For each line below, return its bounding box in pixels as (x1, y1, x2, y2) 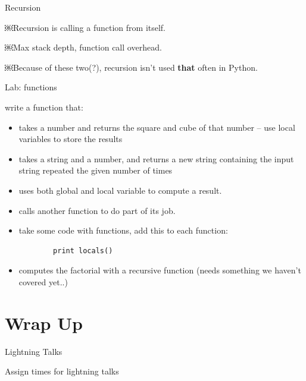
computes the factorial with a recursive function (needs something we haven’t (18, 264, 301, 276)
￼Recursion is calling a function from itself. (5, 21, 166, 33)
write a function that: (5, 100, 83, 113)
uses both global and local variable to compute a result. (18, 184, 222, 196)
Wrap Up (5, 310, 83, 335)
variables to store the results (18, 133, 123, 145)
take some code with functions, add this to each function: (18, 224, 228, 237)
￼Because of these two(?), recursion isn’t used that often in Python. (5, 61, 258, 73)
